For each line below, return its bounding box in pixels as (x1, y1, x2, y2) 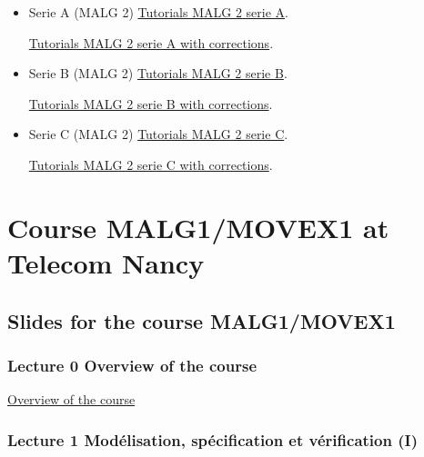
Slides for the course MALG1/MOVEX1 (7, 306, 396, 334)
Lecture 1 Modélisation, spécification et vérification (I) (7, 428, 418, 451)
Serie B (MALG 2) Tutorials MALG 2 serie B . (28, 64, 288, 83)
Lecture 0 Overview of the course (7, 353, 257, 376)
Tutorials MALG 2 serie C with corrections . (28, 154, 273, 174)
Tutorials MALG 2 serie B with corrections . (28, 94, 273, 113)
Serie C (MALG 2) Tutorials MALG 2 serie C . (28, 124, 288, 144)
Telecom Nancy (7, 243, 205, 281)
